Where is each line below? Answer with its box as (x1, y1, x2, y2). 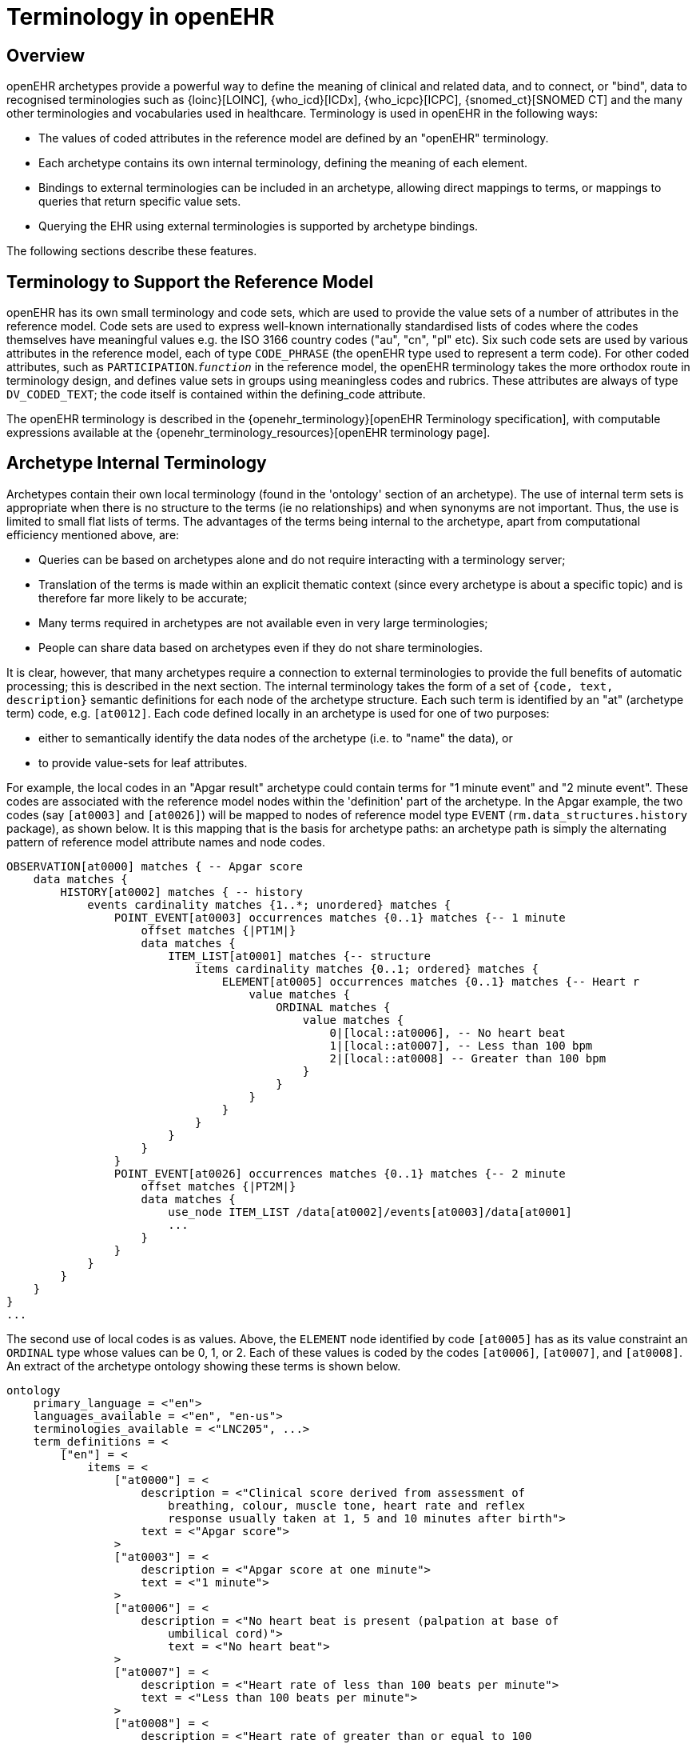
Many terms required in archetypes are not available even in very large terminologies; (38, 615, 488, 630)
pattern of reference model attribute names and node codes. (6, 834, 326, 849)
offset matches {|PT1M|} (141, 923, 296, 937)
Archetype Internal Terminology (6, 453, 267, 474)
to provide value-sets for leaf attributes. (38, 755, 248, 770)
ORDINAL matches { (276, 1000, 391, 1014)
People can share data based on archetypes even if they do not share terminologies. (38, 640, 483, 654)
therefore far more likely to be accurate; (38, 590, 248, 605)
